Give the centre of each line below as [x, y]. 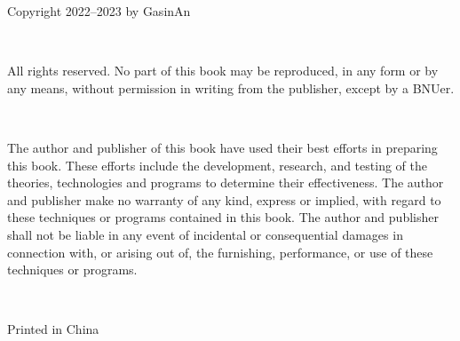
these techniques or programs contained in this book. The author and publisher [223, 217]
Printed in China [53, 329]
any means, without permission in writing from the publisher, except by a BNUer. [231, 87]
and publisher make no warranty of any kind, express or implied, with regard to [224, 199]
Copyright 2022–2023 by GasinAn [99, 11]
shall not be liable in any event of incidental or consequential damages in [205, 234]
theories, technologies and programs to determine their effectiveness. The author [226, 182]
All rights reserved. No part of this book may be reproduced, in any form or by [223, 71]
